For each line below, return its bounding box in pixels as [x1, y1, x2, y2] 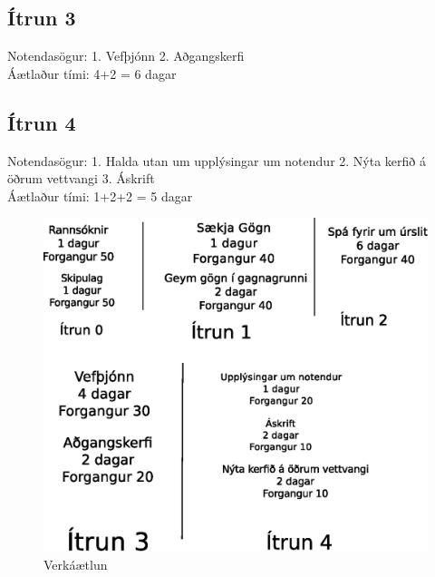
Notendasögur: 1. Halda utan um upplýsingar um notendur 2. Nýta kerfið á [7, 151, 426, 170]
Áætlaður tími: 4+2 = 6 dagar [7, 64, 177, 83]
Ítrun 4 [7, 108, 76, 136]
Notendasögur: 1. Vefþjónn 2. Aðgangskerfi [7, 46, 245, 65]
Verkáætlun [43, 554, 108, 573]
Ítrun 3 [7, 4, 76, 32]
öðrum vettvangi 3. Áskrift [7, 169, 155, 188]
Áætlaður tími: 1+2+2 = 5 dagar [7, 186, 193, 205]
